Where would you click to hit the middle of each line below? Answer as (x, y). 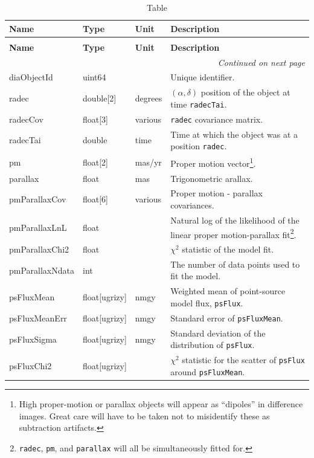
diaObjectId (31, 77)
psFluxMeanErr (38, 318)
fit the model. (196, 276)
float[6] (95, 199)
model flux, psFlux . (207, 302)
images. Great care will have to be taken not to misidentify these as (144, 415)
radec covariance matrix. (217, 119)
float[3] (95, 119)
